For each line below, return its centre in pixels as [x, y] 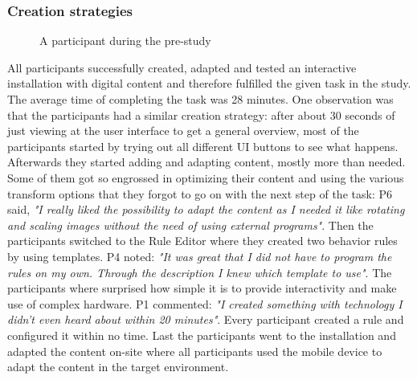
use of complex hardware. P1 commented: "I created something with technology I [205, 303]
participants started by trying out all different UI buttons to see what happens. [203, 146]
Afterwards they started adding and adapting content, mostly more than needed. [206, 162]
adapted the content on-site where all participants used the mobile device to [195, 351]
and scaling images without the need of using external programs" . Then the [190, 225]
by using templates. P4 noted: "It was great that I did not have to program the [200, 256]
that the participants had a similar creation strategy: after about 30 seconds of [201, 114]
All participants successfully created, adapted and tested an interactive [182, 67]
